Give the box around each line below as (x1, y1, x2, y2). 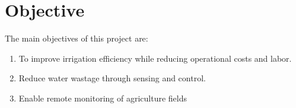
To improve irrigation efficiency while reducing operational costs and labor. (18, 52, 292, 64)
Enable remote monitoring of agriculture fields (18, 91, 187, 104)
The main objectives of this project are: (5, 32, 148, 45)
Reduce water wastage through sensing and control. (18, 72, 206, 84)
